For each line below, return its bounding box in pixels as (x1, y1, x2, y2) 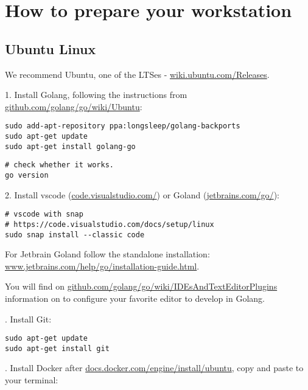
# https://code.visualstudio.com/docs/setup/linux (5, 220, 214, 229)
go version (5, 170, 49, 179)
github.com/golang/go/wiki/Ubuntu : (5, 100, 142, 113)
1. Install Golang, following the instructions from (5, 88, 187, 101)
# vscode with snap (5, 210, 83, 219)
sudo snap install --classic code (5, 230, 145, 239)
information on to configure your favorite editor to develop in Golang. (5, 291, 265, 304)
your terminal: (5, 374, 58, 386)
